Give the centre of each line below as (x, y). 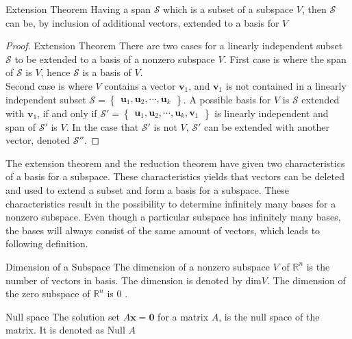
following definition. (47, 243)
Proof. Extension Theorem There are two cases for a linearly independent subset (174, 46)
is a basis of (107, 72)
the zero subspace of (48, 293)
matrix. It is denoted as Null (65, 330)
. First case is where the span (285, 59)
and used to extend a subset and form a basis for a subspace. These (148, 189)
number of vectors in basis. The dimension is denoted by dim (134, 280)
